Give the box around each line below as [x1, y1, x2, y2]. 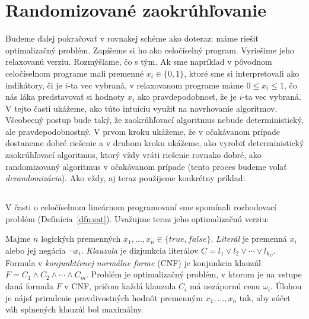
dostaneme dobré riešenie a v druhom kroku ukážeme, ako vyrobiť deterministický [5, 137, 304, 149]
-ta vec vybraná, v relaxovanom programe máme [68, 78, 244, 91]
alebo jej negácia [5, 244, 66, 257]
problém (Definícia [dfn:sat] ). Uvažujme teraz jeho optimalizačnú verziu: [5, 212, 269, 225]
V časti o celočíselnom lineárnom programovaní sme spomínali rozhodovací [5, 201, 276, 213]
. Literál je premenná [211, 232, 287, 245]
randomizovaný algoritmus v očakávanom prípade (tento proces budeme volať [5, 160, 287, 172]
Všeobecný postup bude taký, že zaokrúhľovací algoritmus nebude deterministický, [5, 113, 304, 126]
